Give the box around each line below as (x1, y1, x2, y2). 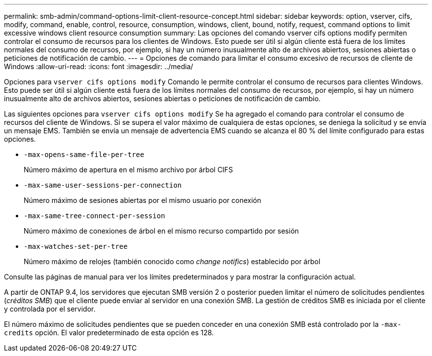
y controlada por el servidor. (4, 305, 96, 313)
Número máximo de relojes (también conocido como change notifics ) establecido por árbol (24, 257, 321, 266)
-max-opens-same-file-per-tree (24, 151, 144, 158)
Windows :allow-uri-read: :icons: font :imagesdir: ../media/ (4, 62, 193, 71)
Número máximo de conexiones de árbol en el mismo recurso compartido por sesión (24, 227, 299, 235)
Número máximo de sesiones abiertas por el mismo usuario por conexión (24, 196, 261, 204)
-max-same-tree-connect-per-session (24, 212, 165, 220)
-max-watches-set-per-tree (24, 242, 128, 250)
